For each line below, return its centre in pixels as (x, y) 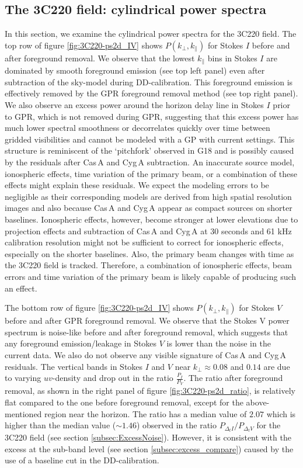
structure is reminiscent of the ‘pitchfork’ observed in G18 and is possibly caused (149, 150)
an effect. (21, 288)
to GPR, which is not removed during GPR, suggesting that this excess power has (152, 116)
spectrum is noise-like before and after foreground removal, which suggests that (147, 332)
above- (258, 402)
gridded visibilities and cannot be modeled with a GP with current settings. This (150, 139)
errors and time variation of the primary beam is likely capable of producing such (151, 276)
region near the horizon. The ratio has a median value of (146, 413)
